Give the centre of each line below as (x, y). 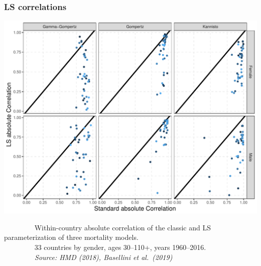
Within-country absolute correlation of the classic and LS (123, 227)
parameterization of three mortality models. (71, 237)
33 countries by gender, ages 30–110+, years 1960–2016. (120, 247)
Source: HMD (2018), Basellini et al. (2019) (104, 257)
